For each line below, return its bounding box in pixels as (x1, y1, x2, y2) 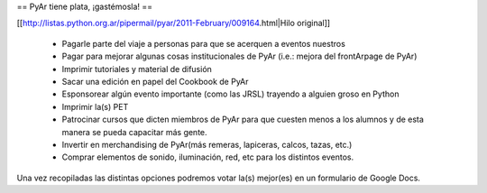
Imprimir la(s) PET (61, 101, 129, 112)
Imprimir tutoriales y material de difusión (61, 63, 212, 74)
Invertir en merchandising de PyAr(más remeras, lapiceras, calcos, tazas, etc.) (61, 139, 353, 150)
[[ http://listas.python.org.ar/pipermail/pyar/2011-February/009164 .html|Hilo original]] (16, 18, 331, 29)
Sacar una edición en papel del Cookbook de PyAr (61, 76, 249, 87)
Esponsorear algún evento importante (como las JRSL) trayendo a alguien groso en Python (61, 88, 400, 99)
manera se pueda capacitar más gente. (61, 126, 207, 137)
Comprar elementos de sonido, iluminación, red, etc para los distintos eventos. (61, 152, 354, 162)
